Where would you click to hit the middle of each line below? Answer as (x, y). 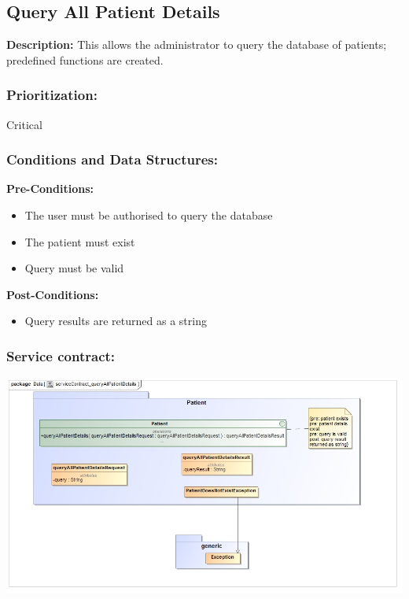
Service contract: (61, 355)
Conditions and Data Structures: (112, 159)
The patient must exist (80, 241)
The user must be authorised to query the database (149, 215)
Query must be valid (74, 268)
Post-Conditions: (53, 294)
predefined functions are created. (85, 59)
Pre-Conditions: (50, 189)
